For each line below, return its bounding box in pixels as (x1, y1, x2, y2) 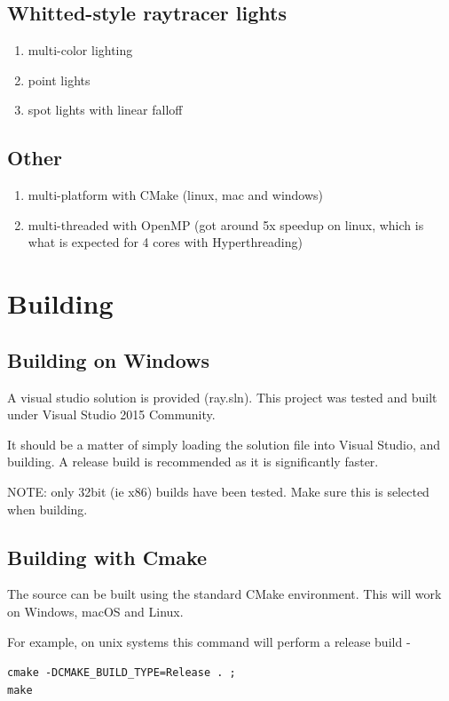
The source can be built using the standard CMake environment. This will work (7, 585, 442, 603)
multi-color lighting (28, 41, 133, 60)
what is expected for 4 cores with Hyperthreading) (28, 233, 303, 251)
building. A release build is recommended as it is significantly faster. (7, 452, 379, 471)
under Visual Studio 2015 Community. (7, 405, 216, 424)
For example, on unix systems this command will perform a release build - (7, 632, 411, 650)
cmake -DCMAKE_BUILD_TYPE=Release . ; (7, 666, 236, 680)
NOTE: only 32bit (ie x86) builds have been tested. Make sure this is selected (7, 482, 429, 500)
